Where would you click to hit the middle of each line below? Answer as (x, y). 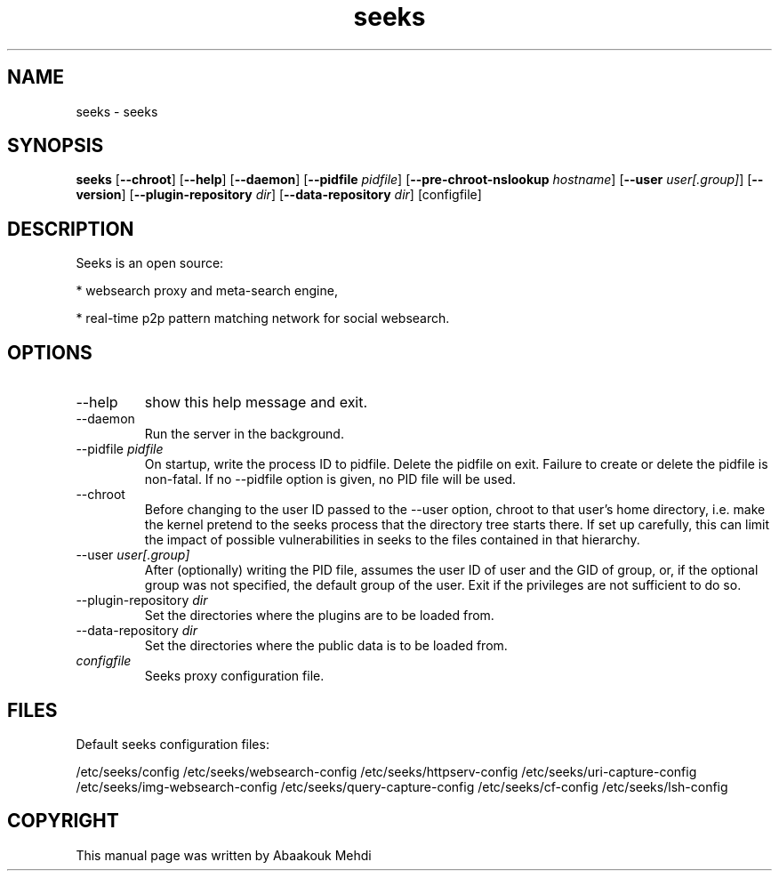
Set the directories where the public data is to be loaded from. (326, 646)
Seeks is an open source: (150, 263)
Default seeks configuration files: (173, 744)
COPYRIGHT (63, 821)
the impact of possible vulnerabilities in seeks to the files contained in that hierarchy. (392, 540)
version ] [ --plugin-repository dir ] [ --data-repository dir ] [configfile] (279, 195)
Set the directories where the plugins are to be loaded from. (319, 616)
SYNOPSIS (56, 146)
